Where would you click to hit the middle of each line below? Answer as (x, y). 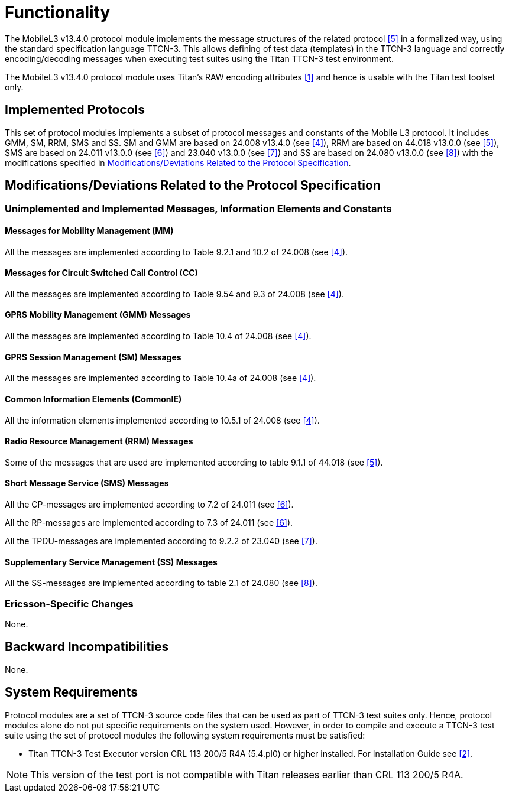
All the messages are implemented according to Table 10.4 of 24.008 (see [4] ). (158, 336)
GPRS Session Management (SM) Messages (93, 357)
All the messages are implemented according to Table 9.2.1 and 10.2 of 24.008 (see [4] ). (176, 252)
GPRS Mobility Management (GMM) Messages (98, 315)
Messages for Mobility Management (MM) (89, 231)
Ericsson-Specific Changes (69, 604)
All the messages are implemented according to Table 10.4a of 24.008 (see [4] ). (161, 378)
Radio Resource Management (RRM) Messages (99, 441)
